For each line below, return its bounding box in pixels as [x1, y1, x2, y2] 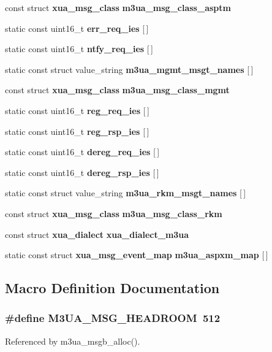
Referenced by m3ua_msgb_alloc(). [5, 334, 140, 347]
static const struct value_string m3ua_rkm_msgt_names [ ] [5, 186, 246, 199]
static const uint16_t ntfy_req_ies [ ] [5, 42, 153, 55]
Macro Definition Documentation [5, 278, 220, 297]
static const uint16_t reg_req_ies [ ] [5, 104, 149, 117]
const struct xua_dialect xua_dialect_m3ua [5, 228, 189, 240]
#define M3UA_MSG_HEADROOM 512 [5, 310, 221, 326]
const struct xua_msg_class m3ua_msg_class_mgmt [5, 83, 230, 96]
